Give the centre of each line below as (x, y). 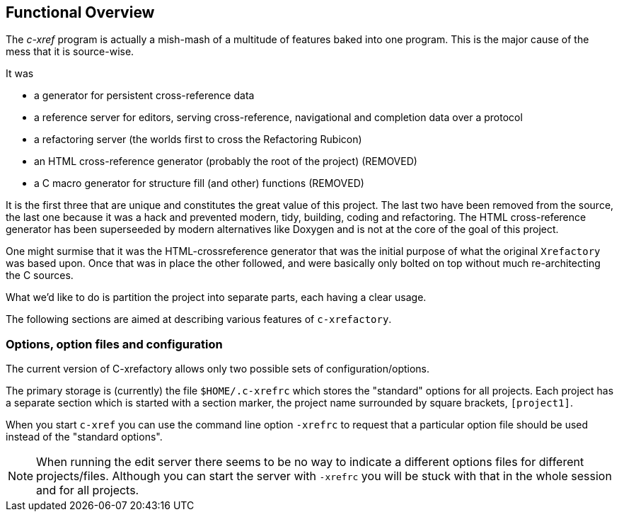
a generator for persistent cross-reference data (144, 96)
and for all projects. (88, 490)
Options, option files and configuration (114, 344)
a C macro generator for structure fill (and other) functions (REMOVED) (199, 183)
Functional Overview (80, 12)
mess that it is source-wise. (70, 52)
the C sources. (40, 275)
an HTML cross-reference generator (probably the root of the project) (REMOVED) (226, 161)
